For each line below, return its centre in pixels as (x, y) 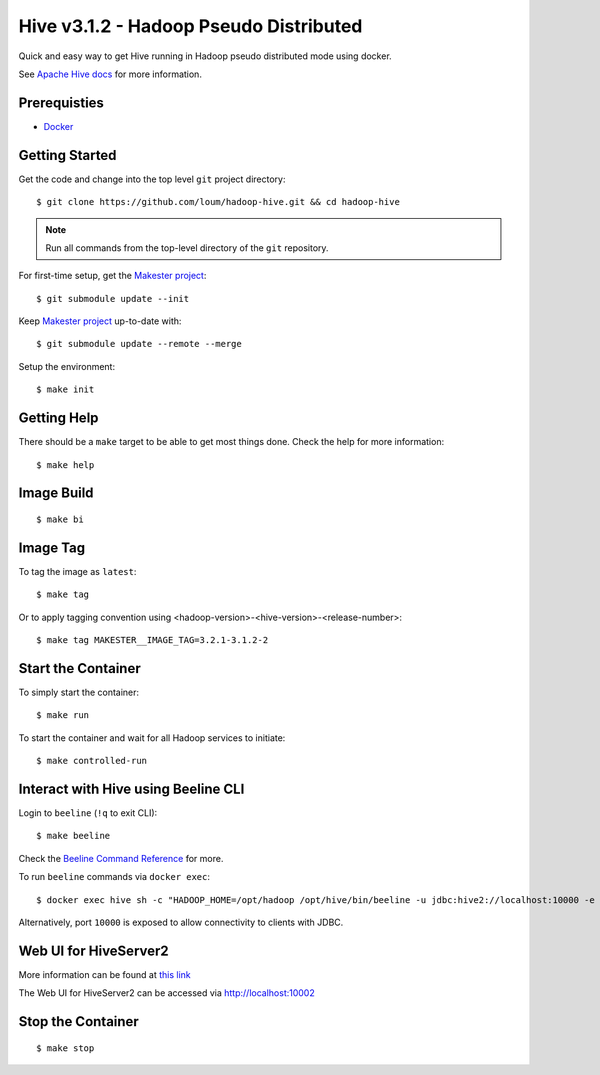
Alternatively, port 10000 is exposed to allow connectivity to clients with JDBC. (181, 922)
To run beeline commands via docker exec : (114, 877)
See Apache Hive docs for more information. (110, 74)
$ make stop (65, 1048)
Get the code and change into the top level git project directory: (152, 179)
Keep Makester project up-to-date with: (100, 321)
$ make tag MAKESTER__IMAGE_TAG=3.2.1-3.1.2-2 (152, 640)
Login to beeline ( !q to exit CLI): (88, 813)
